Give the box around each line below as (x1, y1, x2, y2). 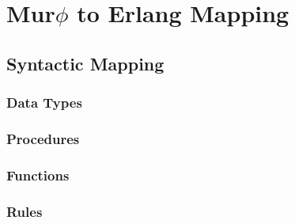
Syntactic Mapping (6, 51, 165, 75)
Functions (6, 165, 70, 184)
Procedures (6, 128, 80, 148)
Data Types (6, 93, 82, 112)
